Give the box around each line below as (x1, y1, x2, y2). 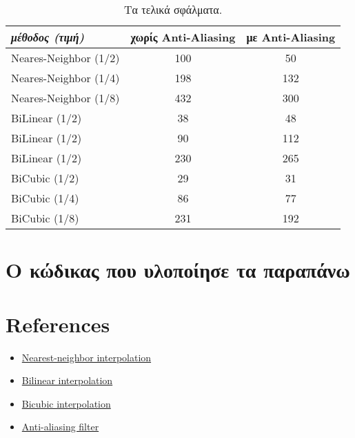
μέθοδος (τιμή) (11, 29, 85, 45)
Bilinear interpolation (21, 373, 113, 388)
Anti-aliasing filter (21, 419, 99, 434)
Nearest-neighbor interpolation (21, 350, 152, 364)
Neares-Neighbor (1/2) (11, 50, 120, 66)
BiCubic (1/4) (11, 190, 79, 206)
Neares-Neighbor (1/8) (11, 90, 120, 106)
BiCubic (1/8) (11, 210, 79, 226)
